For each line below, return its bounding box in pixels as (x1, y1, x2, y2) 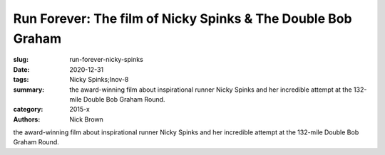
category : (13, 105, 43, 114)
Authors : (13, 114, 41, 124)
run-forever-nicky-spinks (69, 55, 144, 64)
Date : (13, 65, 30, 74)
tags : (13, 75, 29, 84)
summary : (13, 85, 45, 94)
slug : (13, 55, 29, 64)
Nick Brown (69, 114, 103, 124)
